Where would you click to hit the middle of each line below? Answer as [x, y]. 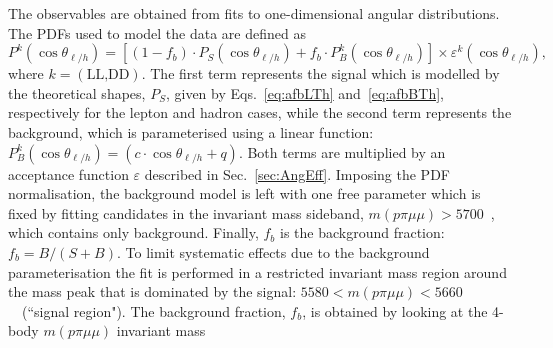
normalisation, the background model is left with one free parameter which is [244, 193]
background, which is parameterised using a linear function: [191, 131]
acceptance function [68, 173]
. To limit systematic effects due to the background [273, 251]
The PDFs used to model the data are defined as [157, 32]
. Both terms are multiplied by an [342, 151]
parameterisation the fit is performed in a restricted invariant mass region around [257, 271]
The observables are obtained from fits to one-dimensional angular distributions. [254, 13]
